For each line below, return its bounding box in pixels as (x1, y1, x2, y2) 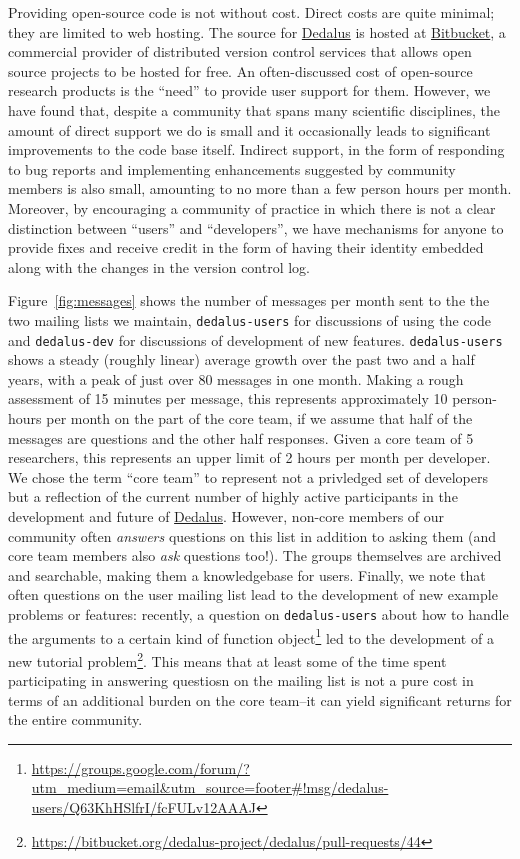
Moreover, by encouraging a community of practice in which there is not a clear (8, 197, 496, 218)
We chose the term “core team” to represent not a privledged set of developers (8, 466, 488, 487)
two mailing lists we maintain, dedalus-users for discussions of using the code (8, 309, 491, 330)
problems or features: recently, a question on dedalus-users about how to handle (8, 603, 509, 624)
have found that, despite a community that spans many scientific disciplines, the (8, 99, 501, 120)
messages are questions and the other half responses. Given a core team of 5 (8, 427, 474, 448)
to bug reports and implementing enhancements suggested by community (8, 158, 456, 179)
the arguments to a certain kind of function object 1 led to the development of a (8, 624, 494, 648)
